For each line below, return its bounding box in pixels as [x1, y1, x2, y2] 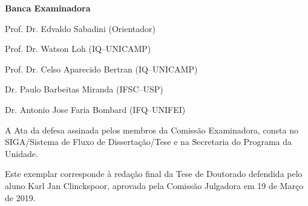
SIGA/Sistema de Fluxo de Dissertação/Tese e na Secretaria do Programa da [5, 135, 292, 148]
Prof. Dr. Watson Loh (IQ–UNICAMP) [5, 42, 151, 55]
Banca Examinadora [5, 2, 91, 14]
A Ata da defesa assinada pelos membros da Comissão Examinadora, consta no [5, 123, 299, 136]
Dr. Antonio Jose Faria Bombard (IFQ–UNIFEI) [5, 103, 186, 115]
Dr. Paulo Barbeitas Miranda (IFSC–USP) [5, 83, 163, 95]
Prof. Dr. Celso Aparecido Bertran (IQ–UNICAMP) [5, 62, 198, 75]
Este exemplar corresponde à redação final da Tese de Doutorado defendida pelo [5, 167, 303, 180]
